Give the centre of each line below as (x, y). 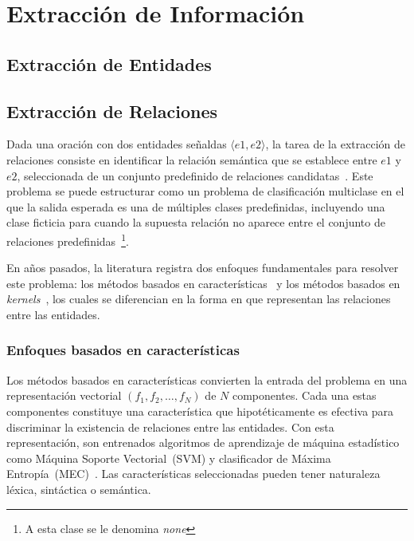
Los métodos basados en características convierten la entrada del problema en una (207, 379)
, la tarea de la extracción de (335, 144)
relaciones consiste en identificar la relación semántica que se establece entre (192, 159)
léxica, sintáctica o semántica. (79, 489)
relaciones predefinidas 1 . (68, 239)
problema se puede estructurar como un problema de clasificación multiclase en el (205, 191)
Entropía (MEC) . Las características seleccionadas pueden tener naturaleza (193, 474)
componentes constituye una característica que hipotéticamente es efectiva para (200, 411)
